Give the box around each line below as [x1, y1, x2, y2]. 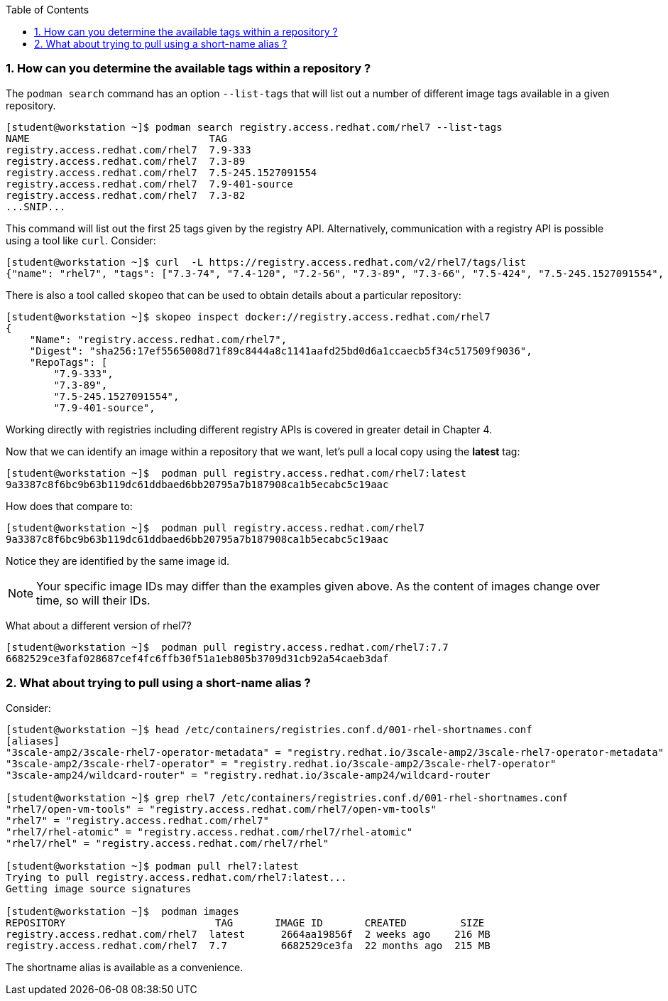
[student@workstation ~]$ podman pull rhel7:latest [6, 860, 300, 872]
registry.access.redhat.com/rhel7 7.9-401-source [6, 178, 293, 190]
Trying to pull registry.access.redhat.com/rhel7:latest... [6, 871, 347, 883]
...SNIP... [6, 200, 66, 212]
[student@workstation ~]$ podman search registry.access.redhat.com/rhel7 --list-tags [6, 121, 503, 133]
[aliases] [6, 735, 60, 747]
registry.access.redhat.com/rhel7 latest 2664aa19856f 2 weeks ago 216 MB [6, 928, 491, 940]
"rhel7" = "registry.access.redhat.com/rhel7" [6, 814, 269, 826]
